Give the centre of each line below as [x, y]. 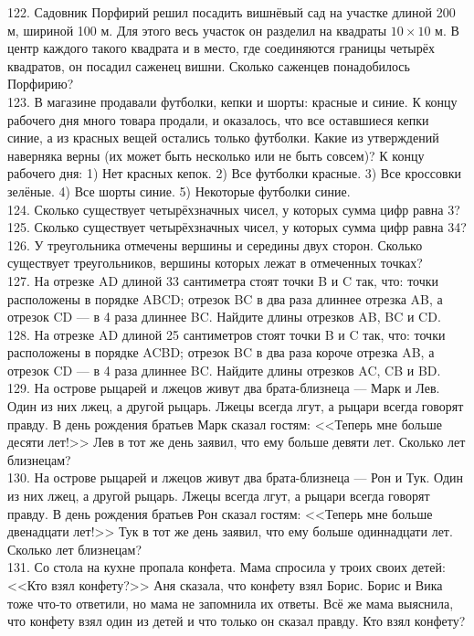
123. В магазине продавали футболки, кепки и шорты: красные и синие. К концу [232, 101]
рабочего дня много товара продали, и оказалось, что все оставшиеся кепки [218, 119]
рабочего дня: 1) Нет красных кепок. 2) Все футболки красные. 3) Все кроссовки [234, 173]
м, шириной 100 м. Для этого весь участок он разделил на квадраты [197, 30]
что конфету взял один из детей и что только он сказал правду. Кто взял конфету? [237, 621]
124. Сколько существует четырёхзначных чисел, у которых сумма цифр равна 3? [234, 209]
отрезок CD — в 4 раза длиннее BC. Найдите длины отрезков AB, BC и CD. [224, 317]
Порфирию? [41, 84]
